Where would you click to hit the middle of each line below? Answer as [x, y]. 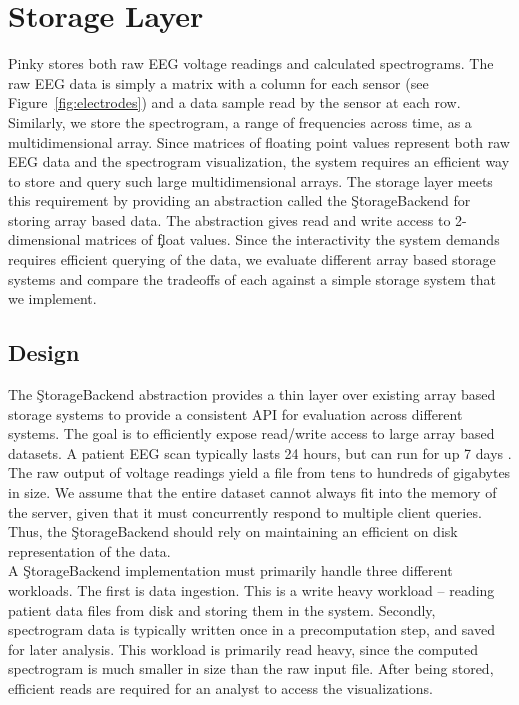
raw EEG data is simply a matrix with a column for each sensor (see [218, 82]
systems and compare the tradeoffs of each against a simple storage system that [252, 278]
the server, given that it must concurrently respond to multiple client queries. [245, 511]
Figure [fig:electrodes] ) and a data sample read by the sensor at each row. [234, 102]
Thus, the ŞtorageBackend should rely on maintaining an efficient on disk [233, 531]
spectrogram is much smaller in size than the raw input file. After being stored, [251, 668]
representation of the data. [89, 550]
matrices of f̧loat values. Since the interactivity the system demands [292, 239]
